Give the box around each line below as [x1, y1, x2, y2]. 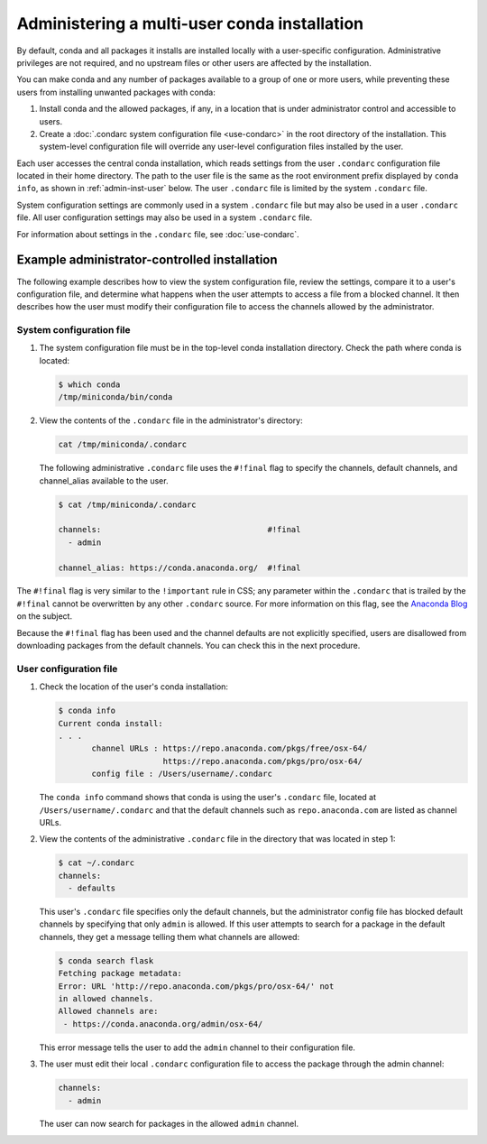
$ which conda [58, 379, 121, 390]
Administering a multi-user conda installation [16, 14, 364, 33]
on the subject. [16, 611, 72, 622]
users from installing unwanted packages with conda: [16, 87, 216, 97]
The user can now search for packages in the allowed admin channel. [39, 1119, 299, 1130]
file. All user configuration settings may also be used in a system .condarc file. [16, 212, 313, 223]
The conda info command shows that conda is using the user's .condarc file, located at [39, 792, 377, 803]
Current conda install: [58, 718, 164, 728]
